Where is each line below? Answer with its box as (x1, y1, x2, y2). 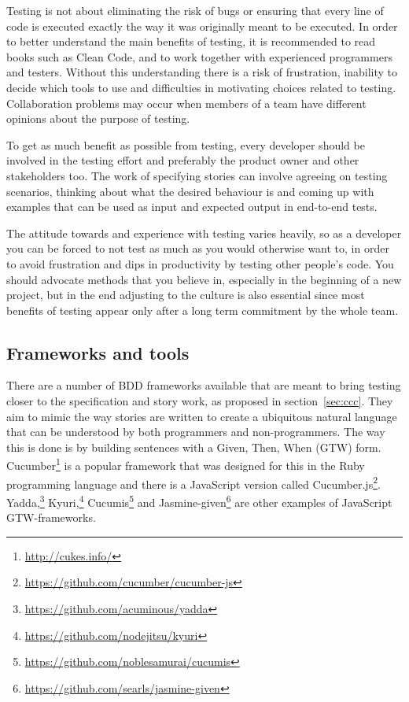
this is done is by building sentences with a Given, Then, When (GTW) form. (6, 438, 381, 455)
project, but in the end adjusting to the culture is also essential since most (6, 286, 365, 303)
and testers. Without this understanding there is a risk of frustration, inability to (6, 64, 398, 80)
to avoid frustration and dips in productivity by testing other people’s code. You (6, 255, 394, 272)
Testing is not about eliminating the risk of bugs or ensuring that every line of (6, 2, 384, 18)
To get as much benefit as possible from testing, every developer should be (6, 136, 365, 153)
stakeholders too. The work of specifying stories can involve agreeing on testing (6, 167, 388, 183)
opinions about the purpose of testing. (6, 110, 190, 127)
